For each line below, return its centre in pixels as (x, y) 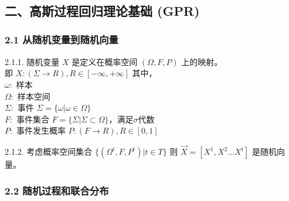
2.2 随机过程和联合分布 (57, 190)
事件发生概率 (41, 130)
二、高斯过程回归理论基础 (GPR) (102, 11)
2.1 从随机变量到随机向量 (62, 40)
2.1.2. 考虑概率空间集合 (49, 151)
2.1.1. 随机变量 (32, 61)
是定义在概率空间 (105, 61)
